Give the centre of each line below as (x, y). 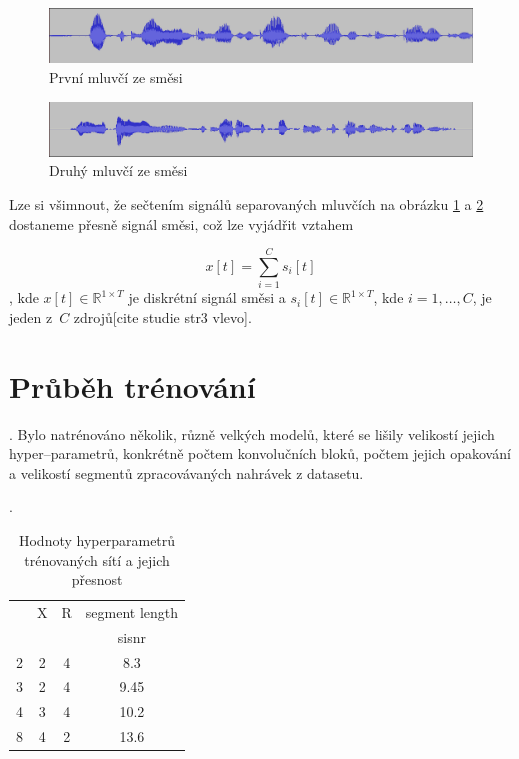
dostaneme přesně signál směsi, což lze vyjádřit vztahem (181, 223)
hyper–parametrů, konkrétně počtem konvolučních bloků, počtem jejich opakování (260, 453)
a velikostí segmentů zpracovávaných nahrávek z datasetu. (186, 472)
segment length (132, 611)
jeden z (31, 316)
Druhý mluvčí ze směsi (118, 170)
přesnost (97, 579)
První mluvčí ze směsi (116, 77)
